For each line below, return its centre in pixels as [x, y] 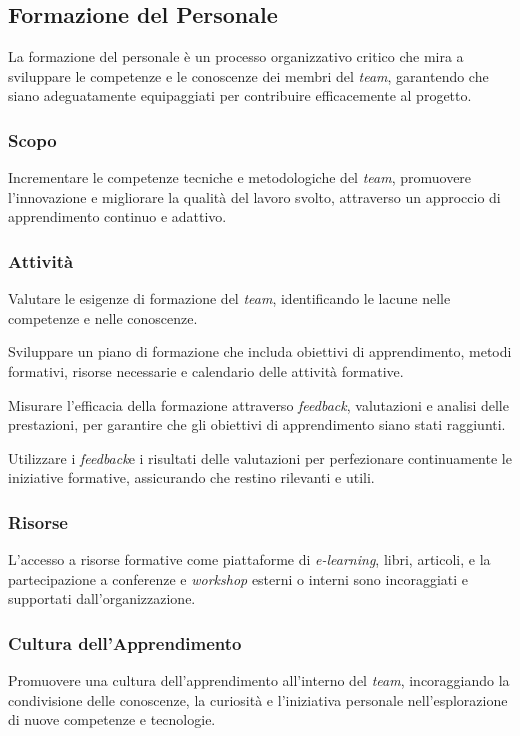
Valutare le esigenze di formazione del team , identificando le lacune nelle [229, 298]
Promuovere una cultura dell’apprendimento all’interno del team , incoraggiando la [259, 680]
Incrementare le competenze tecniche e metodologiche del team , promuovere [240, 177]
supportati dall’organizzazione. [102, 598]
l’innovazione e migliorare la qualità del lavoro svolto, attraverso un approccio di [254, 196]
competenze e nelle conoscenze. [103, 317]
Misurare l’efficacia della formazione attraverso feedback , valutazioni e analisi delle [258, 404]
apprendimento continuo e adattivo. [117, 216]
